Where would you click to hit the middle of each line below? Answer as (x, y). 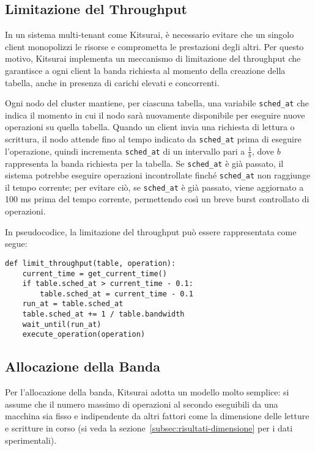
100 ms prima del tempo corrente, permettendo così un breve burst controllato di (157, 199)
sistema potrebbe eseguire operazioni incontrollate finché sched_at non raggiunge (158, 175)
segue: (16, 244)
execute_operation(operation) (84, 335)
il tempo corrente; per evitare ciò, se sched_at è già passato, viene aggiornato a (154, 187)
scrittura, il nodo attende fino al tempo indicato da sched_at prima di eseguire (153, 139)
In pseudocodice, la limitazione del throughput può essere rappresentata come (151, 231)
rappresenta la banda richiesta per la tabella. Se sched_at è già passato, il (144, 163)
